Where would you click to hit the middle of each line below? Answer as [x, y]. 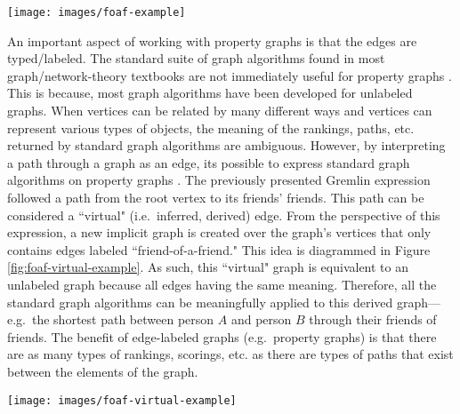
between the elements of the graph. [103, 371]
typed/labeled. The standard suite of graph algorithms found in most [196, 58]
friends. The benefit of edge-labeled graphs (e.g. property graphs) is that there [222, 336]
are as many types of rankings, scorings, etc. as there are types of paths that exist [230, 354]
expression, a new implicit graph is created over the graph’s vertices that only [219, 232]
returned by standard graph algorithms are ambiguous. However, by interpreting [226, 145]
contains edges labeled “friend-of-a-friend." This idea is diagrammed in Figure [219, 249]
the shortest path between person [123, 319]
